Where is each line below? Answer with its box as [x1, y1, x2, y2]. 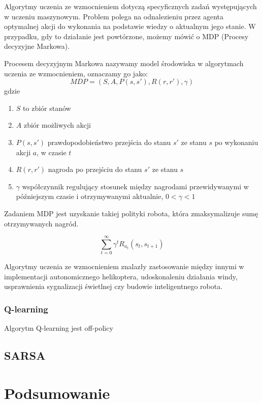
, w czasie [37, 147, 67, 157]
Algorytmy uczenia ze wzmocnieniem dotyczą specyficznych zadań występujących [4, 1, 257, 11]
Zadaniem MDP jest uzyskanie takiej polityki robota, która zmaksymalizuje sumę [4, 208, 258, 218]
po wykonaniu [214, 136, 258, 147]
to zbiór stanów [23, 102, 71, 113]
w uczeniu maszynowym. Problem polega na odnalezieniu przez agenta [4, 11, 223, 21]
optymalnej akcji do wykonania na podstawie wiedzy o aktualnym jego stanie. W [4, 21, 256, 32]
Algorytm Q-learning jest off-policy [4, 323, 113, 333]
